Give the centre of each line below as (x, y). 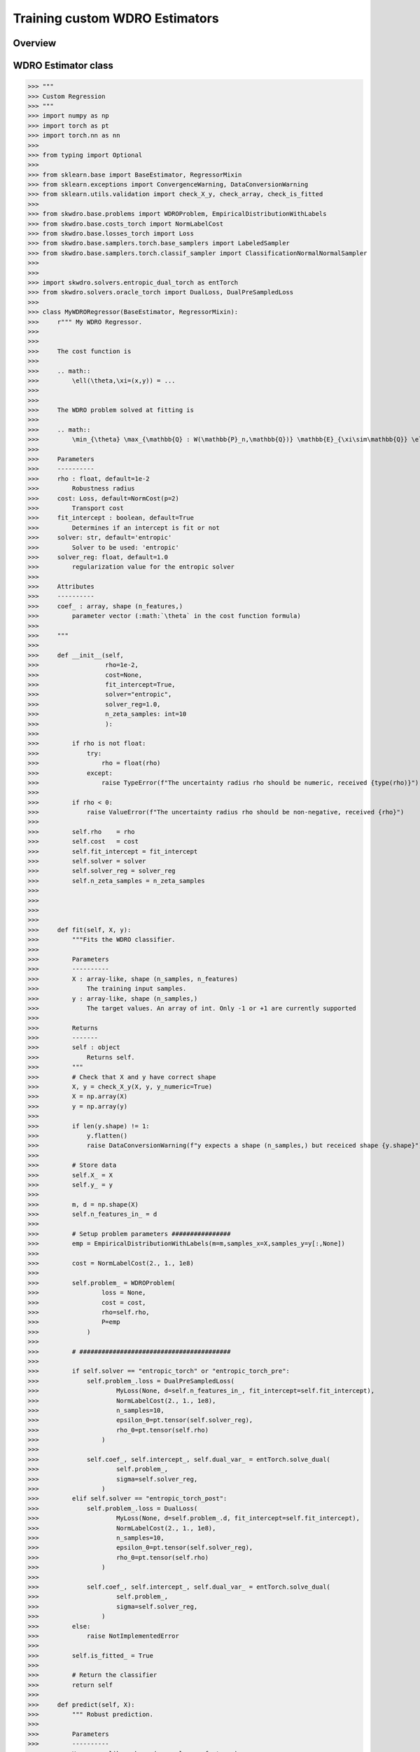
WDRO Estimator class (63, 66)
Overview (35, 43)
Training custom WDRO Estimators (116, 18)
